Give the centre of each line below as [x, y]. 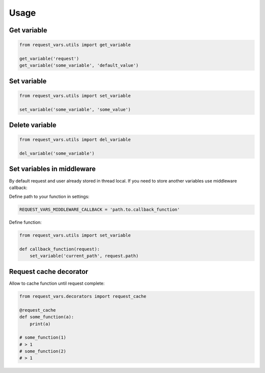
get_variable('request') [49, 58]
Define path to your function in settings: [49, 197]
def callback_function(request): [60, 249]
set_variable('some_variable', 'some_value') [75, 109]
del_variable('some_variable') [57, 154]
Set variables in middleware [52, 169]
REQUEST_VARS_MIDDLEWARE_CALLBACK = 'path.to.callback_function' [100, 210]
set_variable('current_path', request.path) [84, 256]
